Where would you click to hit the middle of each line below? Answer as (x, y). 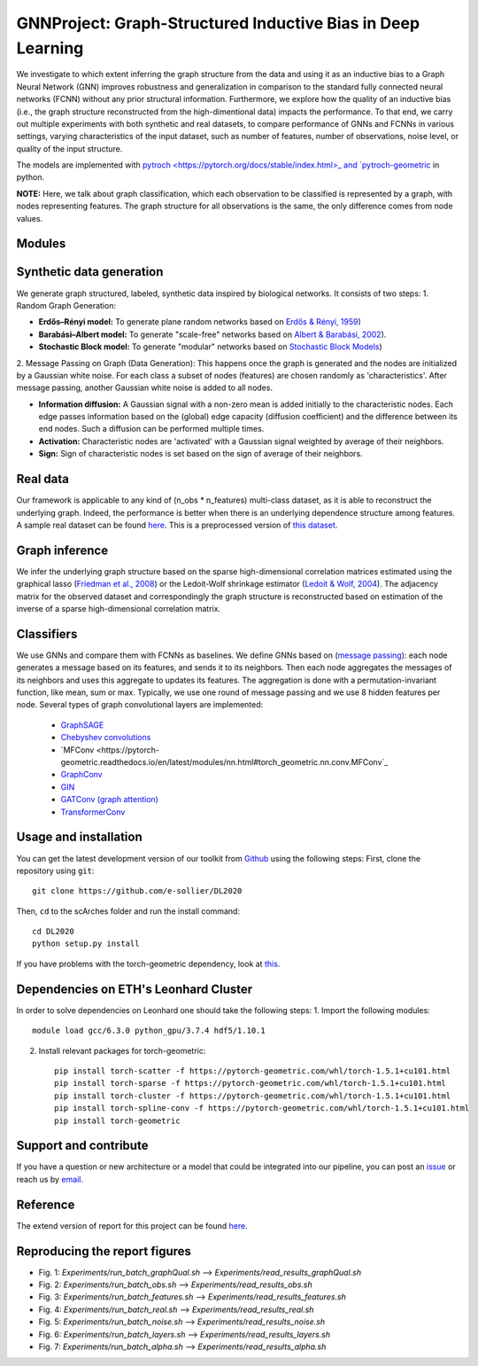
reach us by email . (50, 1179)
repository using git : (55, 870)
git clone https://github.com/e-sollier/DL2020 (137, 891)
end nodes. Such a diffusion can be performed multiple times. (151, 429)
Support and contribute (82, 1146)
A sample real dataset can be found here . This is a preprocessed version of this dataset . (177, 525)
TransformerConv (93, 812)
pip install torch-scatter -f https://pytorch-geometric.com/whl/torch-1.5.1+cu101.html (253, 1071)
